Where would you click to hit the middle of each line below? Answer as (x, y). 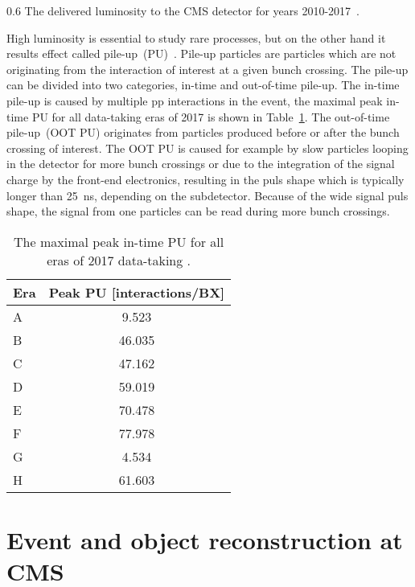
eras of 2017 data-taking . (119, 260)
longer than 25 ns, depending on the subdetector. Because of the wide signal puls (207, 195)
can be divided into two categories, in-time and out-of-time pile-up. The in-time (203, 85)
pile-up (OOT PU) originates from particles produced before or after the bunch (203, 132)
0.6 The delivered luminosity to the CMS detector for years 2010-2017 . (183, 10)
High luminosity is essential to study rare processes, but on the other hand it (196, 37)
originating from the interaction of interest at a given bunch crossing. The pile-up (207, 69)
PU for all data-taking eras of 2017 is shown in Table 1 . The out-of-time (211, 116)
